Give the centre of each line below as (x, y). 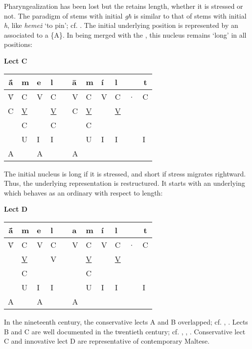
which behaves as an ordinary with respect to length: (83, 192)
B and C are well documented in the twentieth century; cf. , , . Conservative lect (125, 331)
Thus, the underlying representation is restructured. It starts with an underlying (125, 183)
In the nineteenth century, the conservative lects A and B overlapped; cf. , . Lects (126, 321)
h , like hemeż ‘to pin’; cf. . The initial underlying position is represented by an (121, 25)
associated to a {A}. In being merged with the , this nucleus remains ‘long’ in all (125, 34)
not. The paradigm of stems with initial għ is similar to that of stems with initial (125, 15)
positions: (18, 44)
